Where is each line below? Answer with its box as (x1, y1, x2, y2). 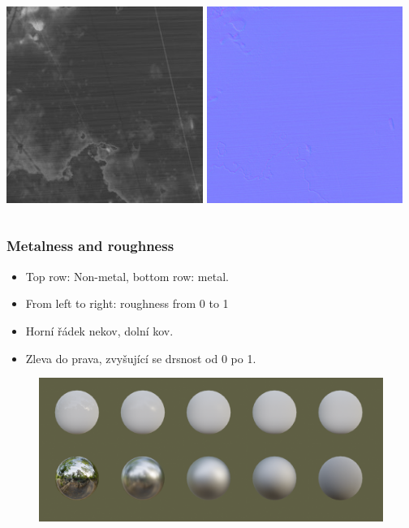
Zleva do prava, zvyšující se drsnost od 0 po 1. (25, 349, 256, 366)
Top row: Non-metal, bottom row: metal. (25, 267, 229, 284)
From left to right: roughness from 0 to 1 (25, 295, 229, 312)
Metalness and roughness (6, 236, 174, 256)
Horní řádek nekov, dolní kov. (25, 322, 174, 339)
